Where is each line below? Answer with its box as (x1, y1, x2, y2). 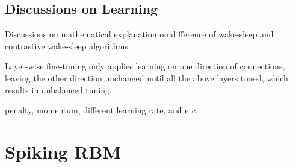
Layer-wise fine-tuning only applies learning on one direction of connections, (5, 60, 285, 72)
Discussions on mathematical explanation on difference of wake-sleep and (5, 28, 274, 40)
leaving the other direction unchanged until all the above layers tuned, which (5, 71, 288, 84)
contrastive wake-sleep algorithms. (5, 39, 131, 52)
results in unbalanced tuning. (5, 83, 112, 96)
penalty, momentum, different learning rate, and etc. (5, 104, 198, 116)
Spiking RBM (5, 139, 122, 163)
